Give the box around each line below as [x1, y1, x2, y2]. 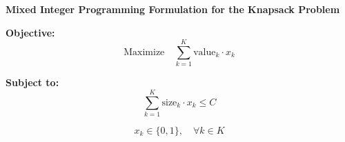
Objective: [6, 25, 55, 39]
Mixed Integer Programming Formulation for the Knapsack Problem [6, 2, 340, 16]
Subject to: [6, 75, 59, 90]
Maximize [124, 47, 165, 57]
